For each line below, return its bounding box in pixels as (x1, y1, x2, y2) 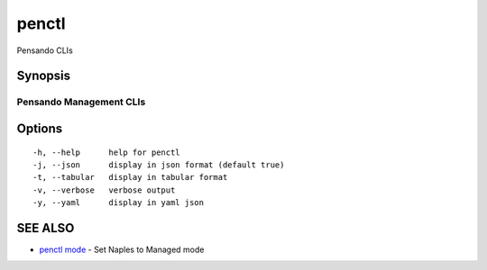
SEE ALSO (16, 220, 75, 236)
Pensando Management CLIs (16, 95, 146, 108)
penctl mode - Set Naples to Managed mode (39, 244, 205, 255)
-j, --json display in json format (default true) (32, 159, 285, 170)
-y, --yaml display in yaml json (32, 198, 205, 208)
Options (16, 121, 63, 136)
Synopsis (16, 68, 71, 84)
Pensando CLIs (16, 45, 74, 56)
